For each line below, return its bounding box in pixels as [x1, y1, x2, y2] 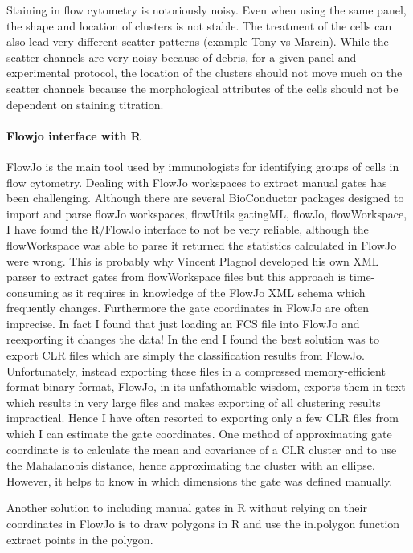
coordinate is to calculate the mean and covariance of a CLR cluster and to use [6, 441, 397, 457]
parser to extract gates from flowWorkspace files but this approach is [6, 268, 346, 285]
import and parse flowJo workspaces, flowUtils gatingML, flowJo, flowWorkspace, [6, 205, 407, 222]
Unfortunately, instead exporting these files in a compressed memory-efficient [6, 362, 386, 379]
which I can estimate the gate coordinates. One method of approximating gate [6, 425, 392, 442]
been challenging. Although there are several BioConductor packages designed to [6, 189, 404, 206]
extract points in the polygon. [6, 531, 153, 547]
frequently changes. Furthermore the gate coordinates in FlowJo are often [6, 299, 369, 316]
